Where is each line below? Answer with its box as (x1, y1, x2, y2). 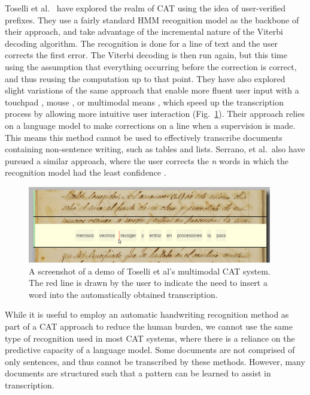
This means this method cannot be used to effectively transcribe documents (5, 131, 282, 143)
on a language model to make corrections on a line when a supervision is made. (5, 119, 296, 131)
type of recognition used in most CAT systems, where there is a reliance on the (5, 331, 295, 344)
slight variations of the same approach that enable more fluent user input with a (5, 84, 299, 97)
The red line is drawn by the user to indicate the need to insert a (29, 276, 268, 289)
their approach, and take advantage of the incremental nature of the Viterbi (5, 25, 283, 38)
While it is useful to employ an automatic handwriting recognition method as (5, 308, 289, 321)
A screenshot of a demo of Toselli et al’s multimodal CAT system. (29, 264, 271, 277)
